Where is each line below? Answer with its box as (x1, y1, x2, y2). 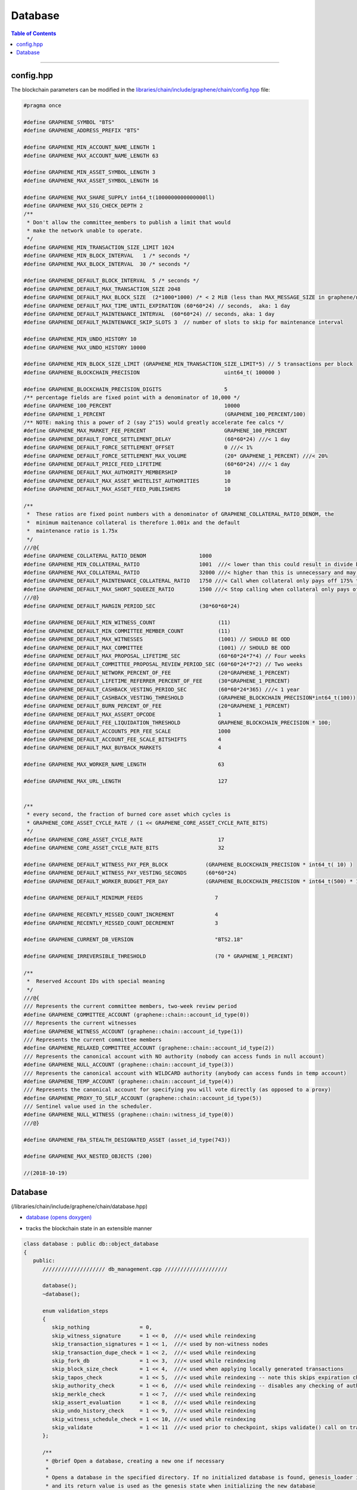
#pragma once (23, 102, 62, 109)
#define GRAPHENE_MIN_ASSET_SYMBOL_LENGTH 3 (23, 169, 156, 176)
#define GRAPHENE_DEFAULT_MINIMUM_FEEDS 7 (23, 895, 218, 901)
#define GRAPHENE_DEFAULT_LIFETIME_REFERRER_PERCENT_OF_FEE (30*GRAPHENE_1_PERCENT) (23, 678, 291, 685)
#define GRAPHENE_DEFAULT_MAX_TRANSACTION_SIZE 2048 (23, 285, 181, 292)
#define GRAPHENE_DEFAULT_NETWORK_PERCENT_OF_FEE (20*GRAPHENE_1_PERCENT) (23, 669, 291, 676)
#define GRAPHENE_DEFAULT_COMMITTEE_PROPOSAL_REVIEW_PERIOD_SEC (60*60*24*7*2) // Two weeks (23, 661, 303, 668)
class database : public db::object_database (23, 1240, 159, 1247)
